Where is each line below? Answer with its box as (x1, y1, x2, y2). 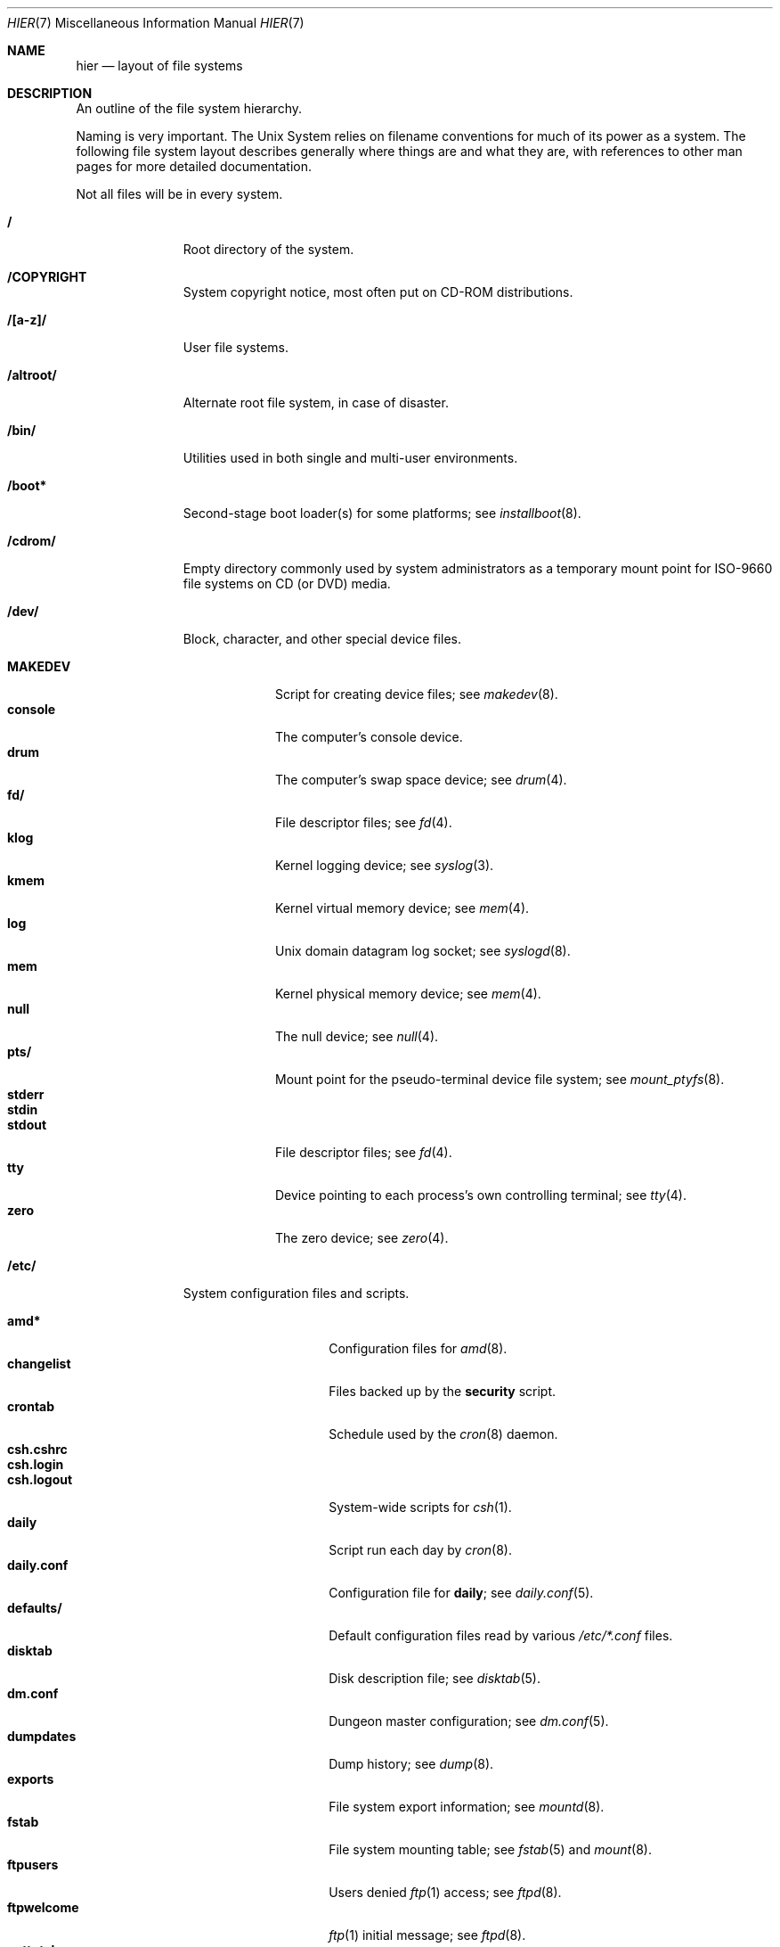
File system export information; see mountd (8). (329, 1799, 605, 1814)
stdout (7, 1117, 47, 1132)
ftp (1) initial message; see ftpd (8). (329, 1927, 526, 1943)
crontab (7, 1399, 55, 1414)
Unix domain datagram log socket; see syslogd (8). (275, 943, 571, 958)
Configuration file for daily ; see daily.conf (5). (329, 1585, 594, 1600)
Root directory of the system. (183, 242, 354, 257)
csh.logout (7, 1472, 73, 1487)
